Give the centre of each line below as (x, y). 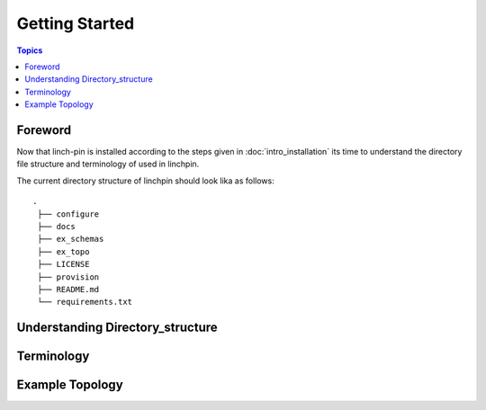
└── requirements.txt (85, 302)
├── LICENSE (63, 264)
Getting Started (76, 23)
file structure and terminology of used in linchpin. (108, 164)
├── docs (56, 226)
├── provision (68, 277)
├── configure (68, 214)
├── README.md (68, 289)
